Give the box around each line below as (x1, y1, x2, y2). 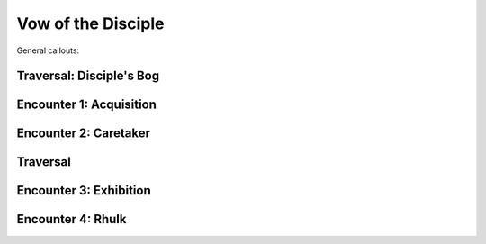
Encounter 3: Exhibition (16, 183, 152, 198)
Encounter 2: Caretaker (16, 126, 150, 141)
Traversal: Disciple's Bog (16, 68, 160, 84)
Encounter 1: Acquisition (16, 97, 157, 113)
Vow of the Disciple (16, 14, 165, 33)
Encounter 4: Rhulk (16, 212, 127, 227)
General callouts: (16, 45, 80, 56)
